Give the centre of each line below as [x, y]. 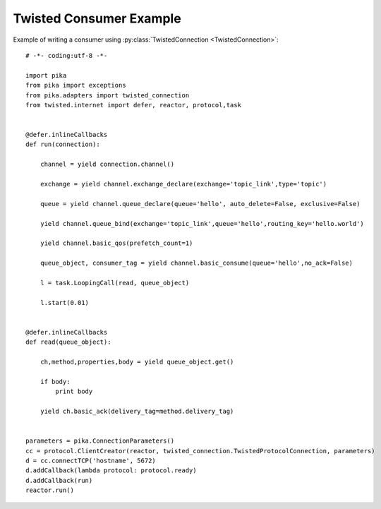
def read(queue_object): [68, 342]
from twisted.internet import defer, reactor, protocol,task [133, 105]
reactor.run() [50, 490]
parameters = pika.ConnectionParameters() [100, 441]
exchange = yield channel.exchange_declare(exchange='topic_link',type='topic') [183, 184]
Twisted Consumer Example [97, 18]
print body [74, 391]
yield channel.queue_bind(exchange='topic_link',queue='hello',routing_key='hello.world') [202, 223]
